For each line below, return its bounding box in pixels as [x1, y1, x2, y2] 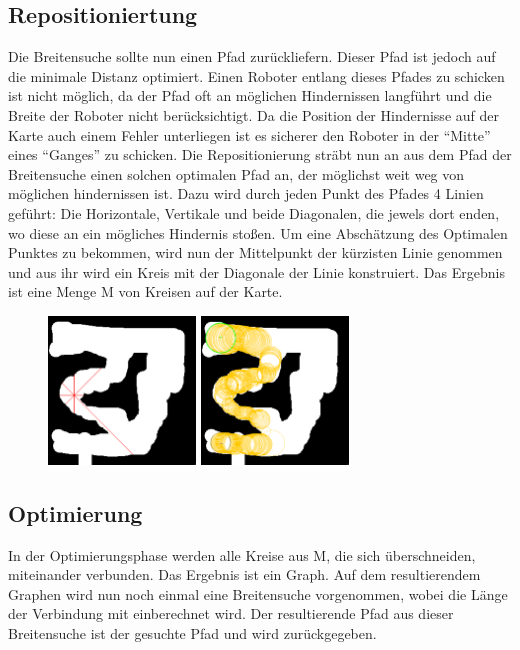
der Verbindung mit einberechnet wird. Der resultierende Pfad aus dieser [8, 603, 454, 624]
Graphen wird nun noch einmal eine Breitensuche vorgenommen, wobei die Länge [8, 583, 508, 604]
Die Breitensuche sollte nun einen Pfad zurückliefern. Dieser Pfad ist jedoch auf [8, 46, 496, 67]
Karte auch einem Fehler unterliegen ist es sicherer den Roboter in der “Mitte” [8, 124, 491, 145]
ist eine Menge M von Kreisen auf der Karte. [8, 281, 283, 302]
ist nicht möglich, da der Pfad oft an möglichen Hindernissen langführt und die [8, 85, 492, 106]
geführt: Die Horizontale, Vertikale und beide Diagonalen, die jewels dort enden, [8, 202, 500, 223]
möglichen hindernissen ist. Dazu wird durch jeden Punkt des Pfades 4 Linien [8, 183, 484, 204]
